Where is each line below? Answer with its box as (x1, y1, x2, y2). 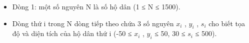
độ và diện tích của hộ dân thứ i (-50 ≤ (12, 28, 132, 39)
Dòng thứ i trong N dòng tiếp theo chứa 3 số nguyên (12, 18, 174, 28)
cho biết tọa (208, 18, 245, 28)
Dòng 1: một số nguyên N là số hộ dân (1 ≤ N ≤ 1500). (12, 1, 180, 11)
